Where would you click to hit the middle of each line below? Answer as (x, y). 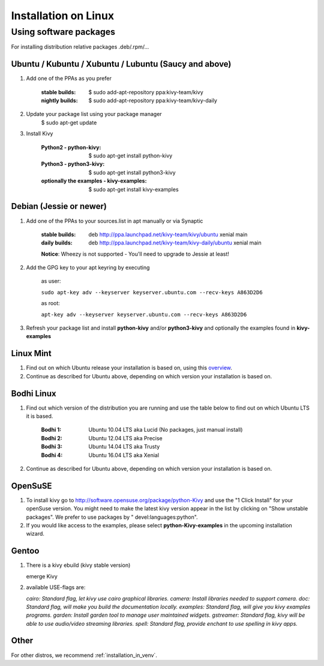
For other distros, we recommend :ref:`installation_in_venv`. (84, 655)
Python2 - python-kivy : (71, 147)
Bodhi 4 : (52, 455)
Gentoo (25, 551)
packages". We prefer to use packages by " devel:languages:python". (112, 517)
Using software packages (63, 32)
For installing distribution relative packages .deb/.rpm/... (80, 47)
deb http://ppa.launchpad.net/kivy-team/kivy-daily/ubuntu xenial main (175, 243)
